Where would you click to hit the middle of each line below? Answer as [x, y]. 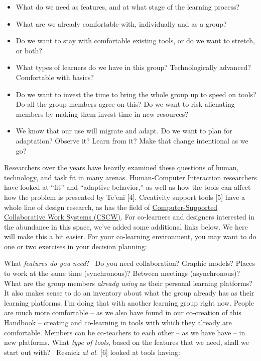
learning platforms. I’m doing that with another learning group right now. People [129, 302]
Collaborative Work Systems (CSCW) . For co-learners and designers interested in [129, 217]
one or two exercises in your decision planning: [76, 246]
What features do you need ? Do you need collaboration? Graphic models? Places [130, 263]
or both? [29, 50]
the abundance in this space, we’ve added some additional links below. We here [126, 226]
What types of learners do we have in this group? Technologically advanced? [133, 67]
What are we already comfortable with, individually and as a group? [121, 23]
